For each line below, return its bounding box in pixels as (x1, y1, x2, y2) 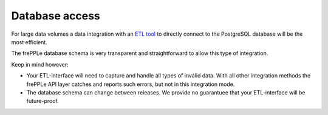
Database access (11, 9, 100, 22)
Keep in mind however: (11, 61, 69, 68)
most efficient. (11, 38, 48, 45)
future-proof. (26, 97, 59, 105)
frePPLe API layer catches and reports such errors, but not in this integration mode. (26, 80, 235, 88)
